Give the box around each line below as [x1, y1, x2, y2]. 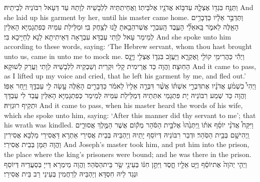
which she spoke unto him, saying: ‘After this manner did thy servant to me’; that [4, 109, 256, 120]
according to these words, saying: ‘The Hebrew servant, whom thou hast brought [4, 41, 252, 51]
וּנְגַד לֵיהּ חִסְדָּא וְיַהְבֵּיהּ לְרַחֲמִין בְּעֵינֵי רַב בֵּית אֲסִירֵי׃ [4, 168, 138, 179]
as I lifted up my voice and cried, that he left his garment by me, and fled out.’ [4, 70, 246, 81]
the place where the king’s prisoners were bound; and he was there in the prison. [4, 148, 251, 159]
